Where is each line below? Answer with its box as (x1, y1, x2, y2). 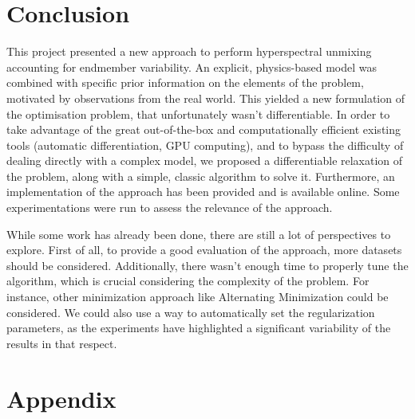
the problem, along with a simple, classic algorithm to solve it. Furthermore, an (6, 167, 395, 184)
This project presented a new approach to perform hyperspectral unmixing (6, 43, 372, 60)
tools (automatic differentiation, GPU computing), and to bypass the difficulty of (6, 136, 404, 153)
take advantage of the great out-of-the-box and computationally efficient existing (6, 121, 401, 138)
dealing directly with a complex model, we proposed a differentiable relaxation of (6, 152, 403, 169)
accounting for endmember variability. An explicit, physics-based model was (6, 58, 377, 75)
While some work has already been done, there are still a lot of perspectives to (6, 225, 391, 242)
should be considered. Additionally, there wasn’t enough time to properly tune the (6, 256, 409, 273)
